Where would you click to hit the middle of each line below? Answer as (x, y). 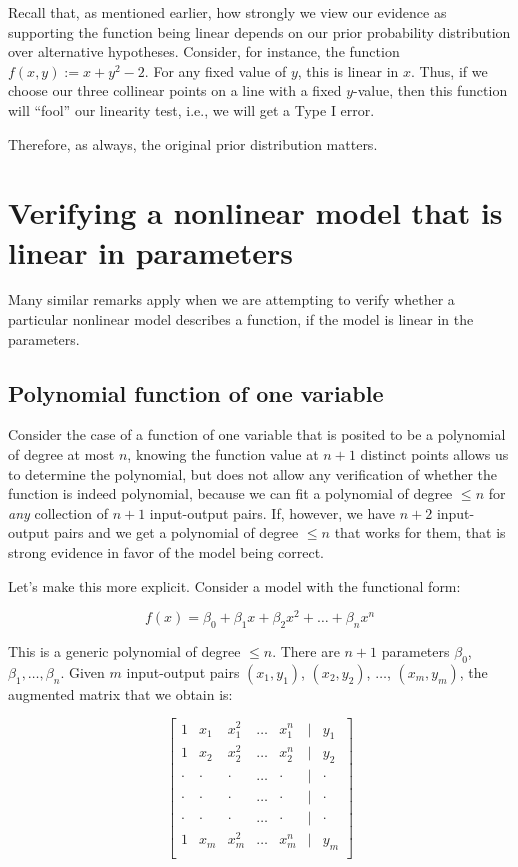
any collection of (58, 512)
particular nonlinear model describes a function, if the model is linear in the (241, 319)
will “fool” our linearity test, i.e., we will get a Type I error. (191, 109)
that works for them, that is (420, 532)
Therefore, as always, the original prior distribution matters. (193, 143)
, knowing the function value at (223, 454)
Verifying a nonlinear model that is (255, 212)
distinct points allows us (434, 454)
